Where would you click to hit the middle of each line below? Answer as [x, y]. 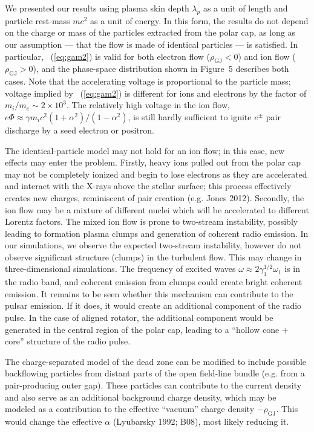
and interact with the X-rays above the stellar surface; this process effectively [148, 186]
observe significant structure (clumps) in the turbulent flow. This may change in [153, 256]
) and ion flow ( [267, 56]
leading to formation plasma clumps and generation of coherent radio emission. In [157, 233]
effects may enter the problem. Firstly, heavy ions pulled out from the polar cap [153, 162]
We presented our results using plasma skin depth [97, 8]
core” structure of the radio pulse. [68, 341]
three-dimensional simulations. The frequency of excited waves [120, 269]
